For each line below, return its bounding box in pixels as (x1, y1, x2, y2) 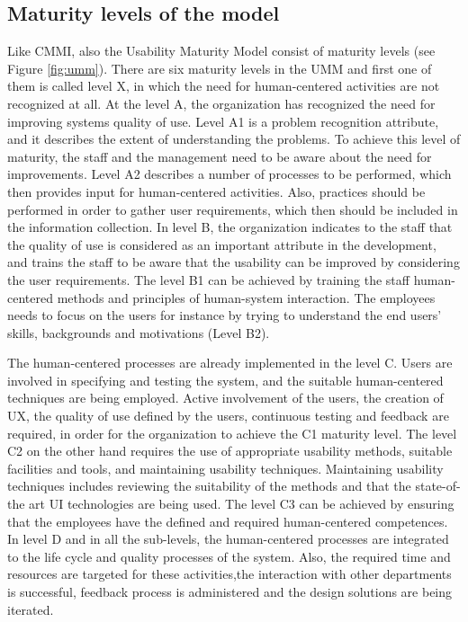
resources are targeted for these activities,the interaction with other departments (7, 564, 452, 583)
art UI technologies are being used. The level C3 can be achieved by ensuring (29, 494, 454, 513)
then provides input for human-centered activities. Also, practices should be (7, 182, 426, 200)
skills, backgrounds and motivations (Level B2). (7, 323, 270, 342)
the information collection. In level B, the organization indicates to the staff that (7, 218, 453, 236)
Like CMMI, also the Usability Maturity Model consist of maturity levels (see (7, 41, 436, 60)
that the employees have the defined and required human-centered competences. (7, 511, 448, 530)
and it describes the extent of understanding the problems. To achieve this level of (7, 129, 461, 148)
